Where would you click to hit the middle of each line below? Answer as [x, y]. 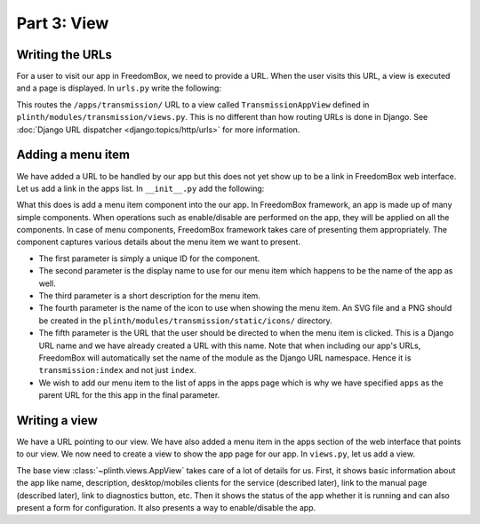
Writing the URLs [64, 55]
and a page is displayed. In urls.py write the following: [119, 88]
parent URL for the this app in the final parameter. [129, 395]
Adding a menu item [73, 155]
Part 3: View [63, 23]
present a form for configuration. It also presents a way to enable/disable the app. [166, 508]
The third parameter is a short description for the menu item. [150, 296]
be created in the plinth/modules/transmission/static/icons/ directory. [185, 321]
